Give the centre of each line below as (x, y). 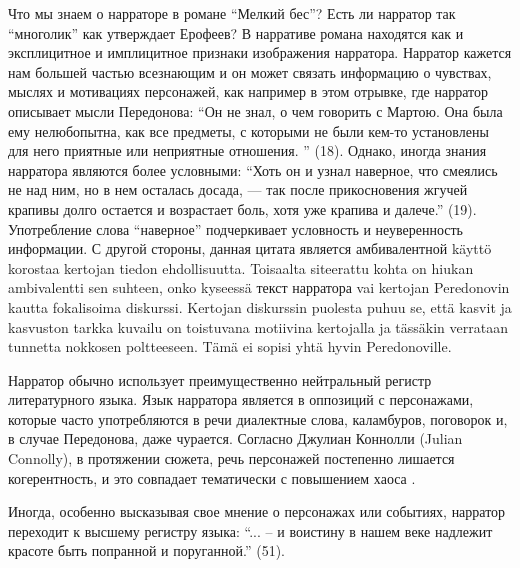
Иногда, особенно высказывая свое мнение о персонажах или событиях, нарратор (257, 511)
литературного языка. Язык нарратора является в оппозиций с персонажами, (241, 399)
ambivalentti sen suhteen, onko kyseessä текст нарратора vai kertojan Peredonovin (259, 287)
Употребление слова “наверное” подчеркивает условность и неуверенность (235, 228)
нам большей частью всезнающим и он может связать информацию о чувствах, (250, 71)
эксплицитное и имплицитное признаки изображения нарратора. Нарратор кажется (260, 52)
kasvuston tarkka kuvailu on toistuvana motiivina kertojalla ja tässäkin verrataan (258, 326)
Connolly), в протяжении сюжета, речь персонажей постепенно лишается (231, 458)
